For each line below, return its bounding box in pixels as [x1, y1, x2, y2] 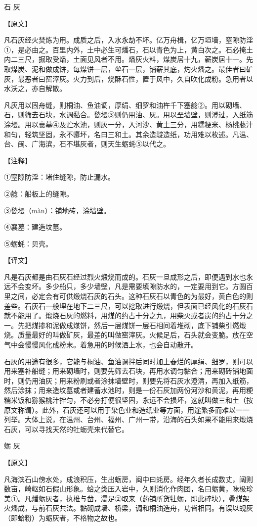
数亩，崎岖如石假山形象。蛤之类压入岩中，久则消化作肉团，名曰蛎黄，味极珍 [4, 483, 253, 494]
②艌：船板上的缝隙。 [4, 188, 73, 198]
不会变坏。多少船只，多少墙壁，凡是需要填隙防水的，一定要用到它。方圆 [10, 281, 246, 291]
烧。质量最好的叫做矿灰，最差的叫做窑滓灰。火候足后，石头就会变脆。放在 [4, 330, 246, 340]
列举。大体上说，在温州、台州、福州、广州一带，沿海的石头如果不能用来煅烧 [4, 414, 253, 425]
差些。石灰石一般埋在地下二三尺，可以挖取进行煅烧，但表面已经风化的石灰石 [4, 300, 253, 311]
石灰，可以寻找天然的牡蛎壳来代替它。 [4, 424, 128, 434]
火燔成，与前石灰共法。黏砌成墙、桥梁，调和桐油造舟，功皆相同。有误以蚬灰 [4, 503, 253, 513]
